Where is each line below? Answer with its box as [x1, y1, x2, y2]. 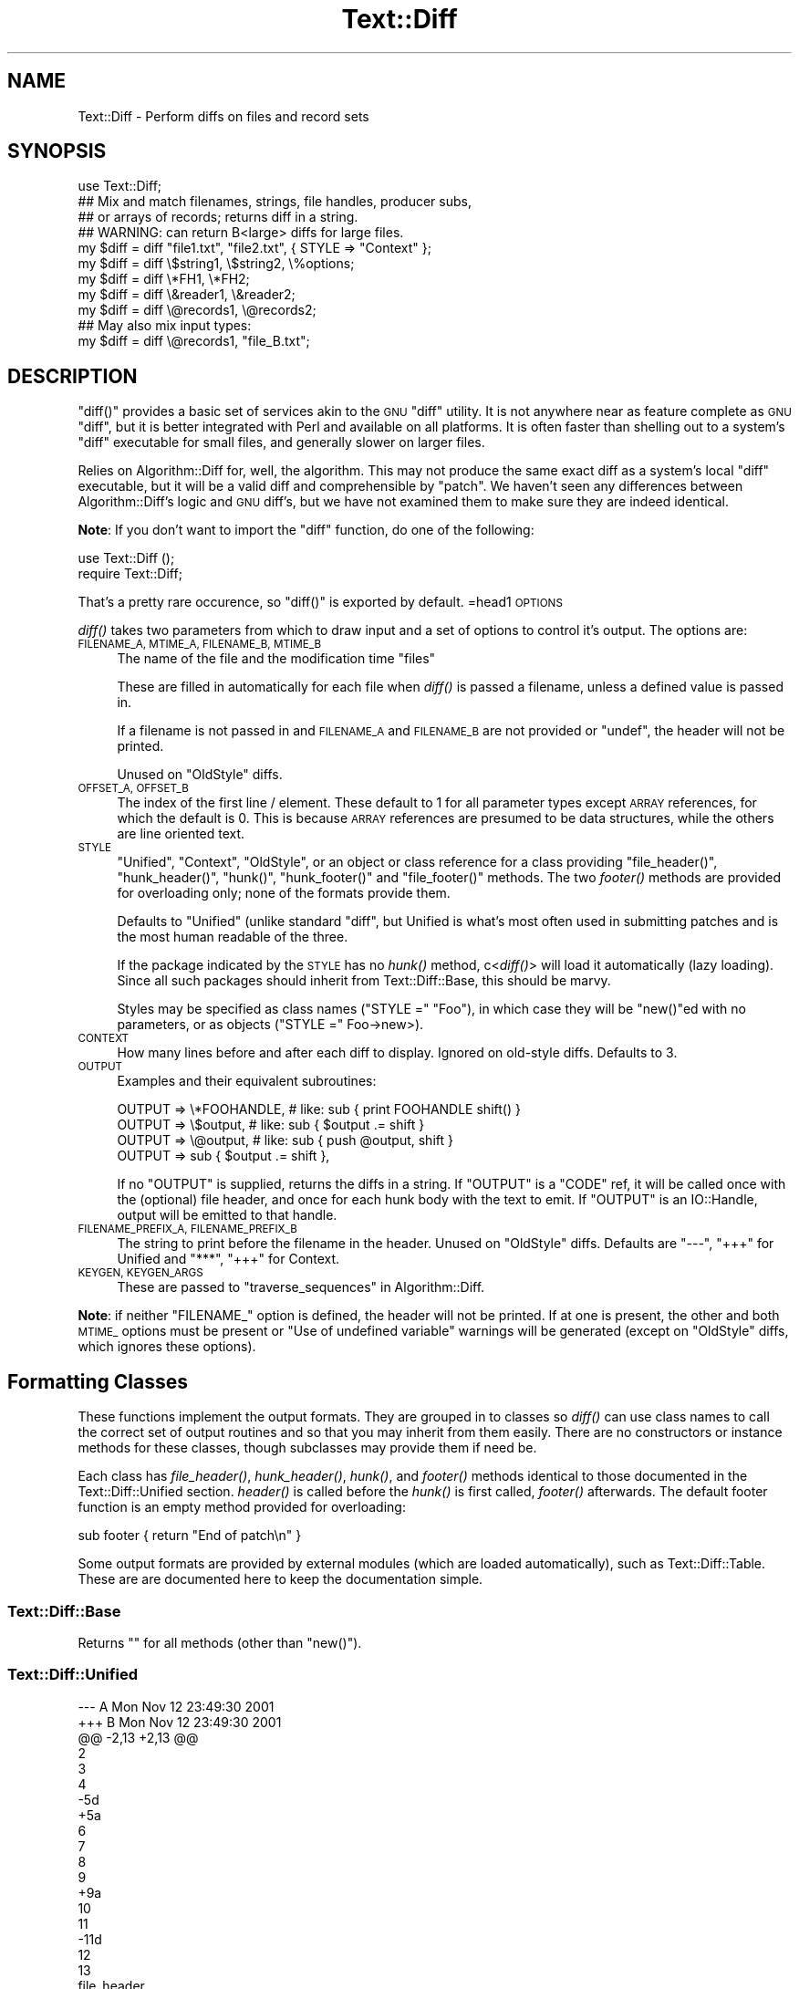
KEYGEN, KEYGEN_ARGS [78, 1266, 203, 1280]
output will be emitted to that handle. [117, 1207, 337, 1224]
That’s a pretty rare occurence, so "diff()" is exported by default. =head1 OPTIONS [78, 594, 563, 610]
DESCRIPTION [7, 364, 138, 388]
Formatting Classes [7, 1369, 189, 1393]
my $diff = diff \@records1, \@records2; [78, 302, 316, 318]
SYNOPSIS [7, 140, 107, 163]
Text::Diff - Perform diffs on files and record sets [78, 108, 369, 124]
